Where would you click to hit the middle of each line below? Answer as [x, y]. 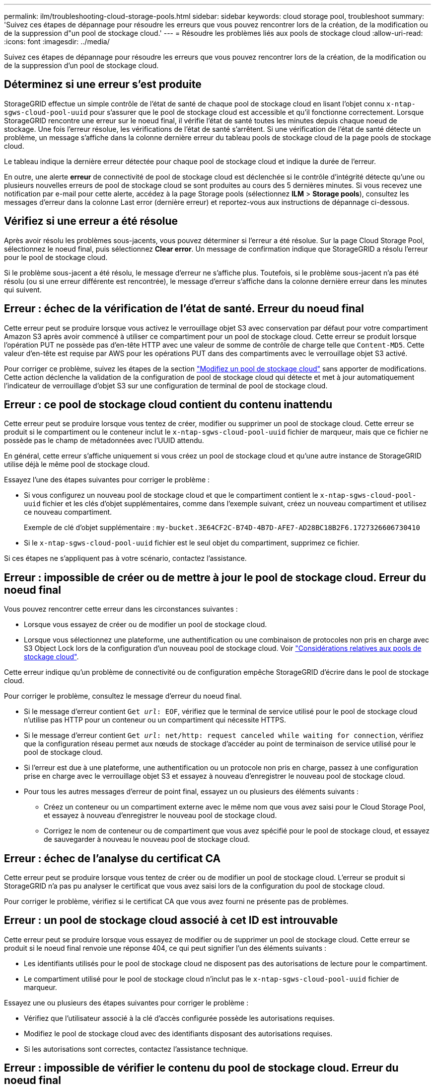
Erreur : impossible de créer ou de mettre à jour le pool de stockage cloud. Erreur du [215, 577]
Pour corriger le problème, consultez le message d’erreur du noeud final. [123, 696]
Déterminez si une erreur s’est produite [103, 85]
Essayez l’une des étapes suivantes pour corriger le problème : [107, 480]
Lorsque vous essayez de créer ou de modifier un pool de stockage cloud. [145, 625]
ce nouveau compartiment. [68, 512]
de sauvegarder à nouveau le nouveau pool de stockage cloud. [147, 839]
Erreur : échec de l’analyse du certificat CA [112, 858]
